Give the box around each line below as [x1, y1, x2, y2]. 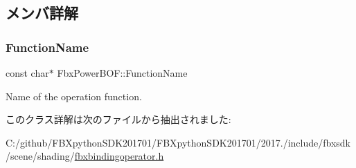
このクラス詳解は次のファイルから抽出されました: [6, 112, 231, 127]
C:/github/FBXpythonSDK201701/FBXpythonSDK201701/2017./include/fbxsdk [6, 135, 350, 149]
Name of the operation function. [6, 88, 142, 103]
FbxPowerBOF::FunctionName [57, 66, 188, 80]
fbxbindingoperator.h [74, 149, 164, 163]
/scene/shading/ [6, 149, 75, 163]
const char [6, 66, 49, 80]
